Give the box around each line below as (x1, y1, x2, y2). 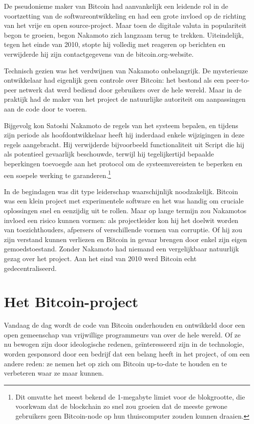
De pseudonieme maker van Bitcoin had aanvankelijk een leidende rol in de (4, 1, 229, 11)
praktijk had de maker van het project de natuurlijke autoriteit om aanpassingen (4, 94, 246, 104)
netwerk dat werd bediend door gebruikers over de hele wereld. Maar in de (19, 84, 242, 94)
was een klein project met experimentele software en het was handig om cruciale (4, 196, 244, 206)
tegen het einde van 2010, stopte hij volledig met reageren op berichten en (4, 39, 226, 49)
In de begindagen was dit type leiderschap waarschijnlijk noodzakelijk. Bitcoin (4, 186, 238, 196)
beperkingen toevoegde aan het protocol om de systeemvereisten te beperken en (4, 158, 243, 168)
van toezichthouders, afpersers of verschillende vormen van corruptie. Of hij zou (4, 224, 242, 235)
